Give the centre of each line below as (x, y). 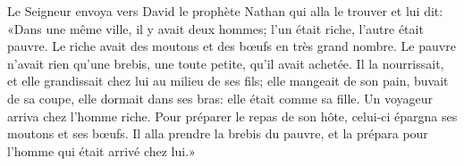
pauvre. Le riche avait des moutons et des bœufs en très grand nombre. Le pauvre (232, 46)
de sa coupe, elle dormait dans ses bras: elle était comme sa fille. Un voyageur (220, 98)
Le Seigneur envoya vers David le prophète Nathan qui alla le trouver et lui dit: (225, 11)
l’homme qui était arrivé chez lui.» (101, 150)
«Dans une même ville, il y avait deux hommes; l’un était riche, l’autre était (215, 28)
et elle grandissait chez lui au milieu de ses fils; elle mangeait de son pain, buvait (228, 81)
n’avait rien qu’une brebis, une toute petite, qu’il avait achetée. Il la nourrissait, (226, 63)
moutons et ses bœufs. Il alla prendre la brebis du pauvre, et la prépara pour (218, 133)
